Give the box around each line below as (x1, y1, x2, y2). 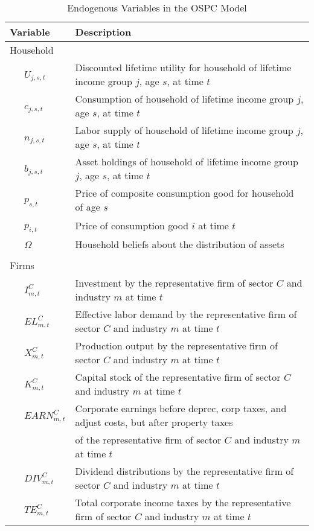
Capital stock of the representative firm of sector (75, 370, 281, 384)
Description (75, 25, 132, 39)
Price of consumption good (75, 218, 189, 233)
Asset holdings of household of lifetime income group (75, 154, 298, 168)
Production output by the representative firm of (75, 339, 278, 353)
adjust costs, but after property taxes (75, 415, 233, 430)
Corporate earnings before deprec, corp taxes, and (75, 401, 287, 416)
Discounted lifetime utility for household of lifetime (75, 60, 292, 74)
